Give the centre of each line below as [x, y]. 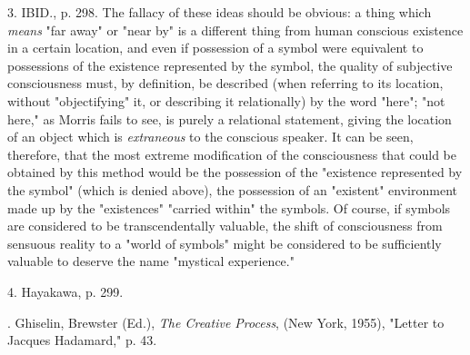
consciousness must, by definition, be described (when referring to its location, [225, 83]
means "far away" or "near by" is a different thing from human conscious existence [235, 30]
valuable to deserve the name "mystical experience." [151, 261]
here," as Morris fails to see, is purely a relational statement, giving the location [230, 118]
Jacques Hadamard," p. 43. [82, 340]
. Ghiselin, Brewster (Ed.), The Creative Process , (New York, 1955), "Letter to [226, 322]
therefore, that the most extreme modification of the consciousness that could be [232, 154]
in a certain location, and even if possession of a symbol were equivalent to [215, 48]
